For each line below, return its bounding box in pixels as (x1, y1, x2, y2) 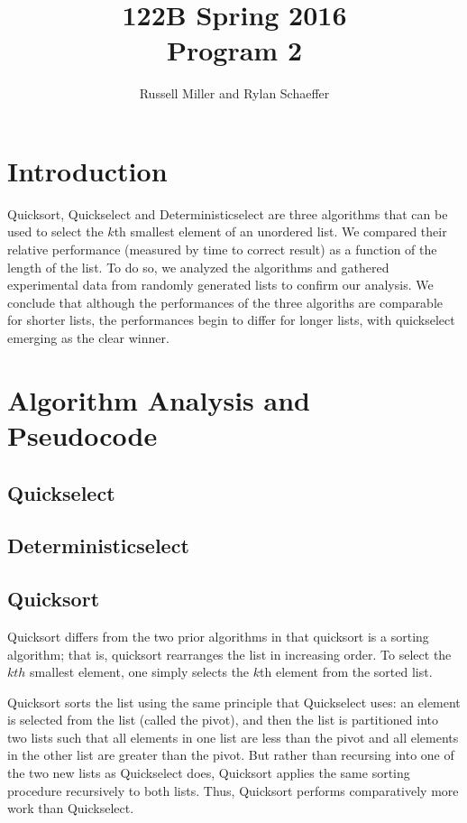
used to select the (7, 222, 104, 241)
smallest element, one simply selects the (30, 662, 250, 681)
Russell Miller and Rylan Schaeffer (139, 84, 330, 103)
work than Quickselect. (7, 799, 134, 818)
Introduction (7, 152, 168, 189)
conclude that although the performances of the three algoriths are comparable (7, 292, 444, 311)
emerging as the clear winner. (7, 328, 169, 347)
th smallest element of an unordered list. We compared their (114, 222, 447, 241)
